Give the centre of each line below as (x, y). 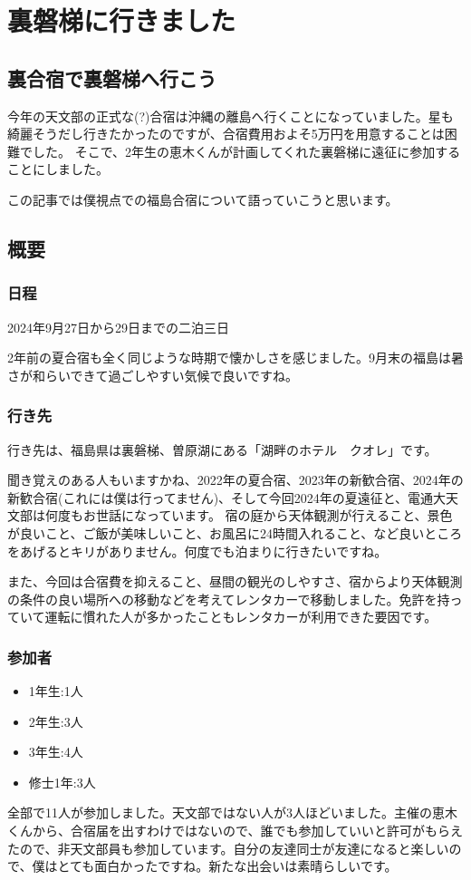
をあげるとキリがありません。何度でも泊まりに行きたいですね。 (197, 551)
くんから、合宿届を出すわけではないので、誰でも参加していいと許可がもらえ (235, 831)
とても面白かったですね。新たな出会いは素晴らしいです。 (227, 866)
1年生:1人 (56, 691)
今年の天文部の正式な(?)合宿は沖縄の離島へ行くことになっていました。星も (231, 116)
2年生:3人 (56, 721)
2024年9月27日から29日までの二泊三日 (118, 327)
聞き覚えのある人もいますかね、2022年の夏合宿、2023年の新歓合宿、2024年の (235, 480)
